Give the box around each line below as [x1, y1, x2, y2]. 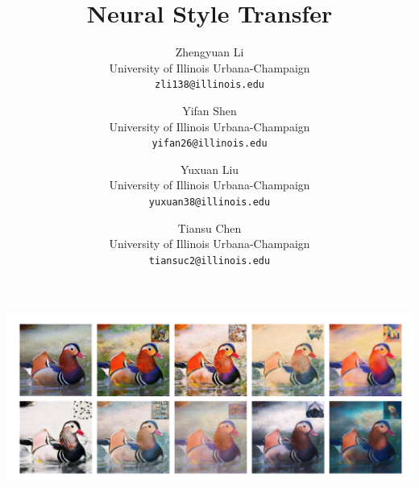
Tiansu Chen [177, 219, 242, 236]
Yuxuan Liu [180, 160, 239, 177]
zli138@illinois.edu [154, 79, 265, 91]
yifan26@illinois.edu [151, 138, 268, 150]
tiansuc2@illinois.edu [148, 254, 271, 267]
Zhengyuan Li [175, 43, 244, 60]
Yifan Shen [182, 101, 237, 118]
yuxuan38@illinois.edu [148, 196, 271, 208]
